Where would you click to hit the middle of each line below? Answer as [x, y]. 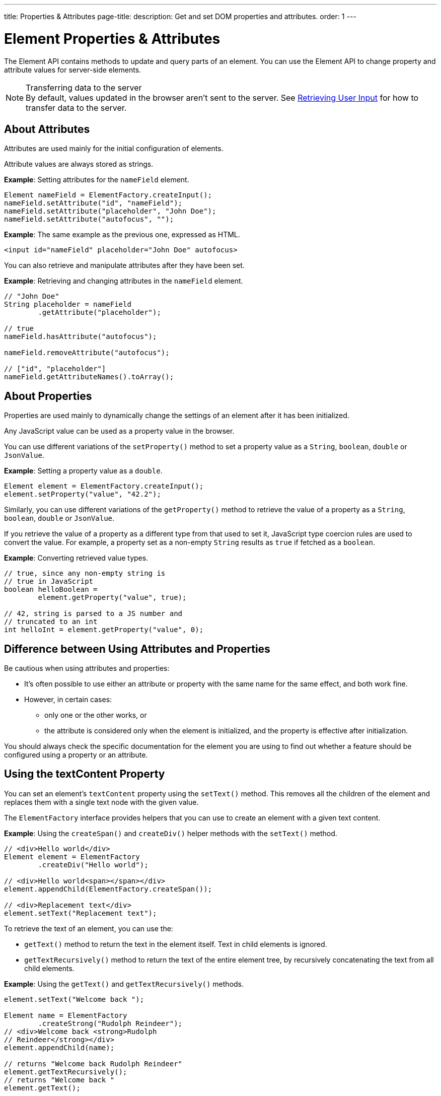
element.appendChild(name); [59, 1047]
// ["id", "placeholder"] [55, 369]
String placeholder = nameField [68, 304]
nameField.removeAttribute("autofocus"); [87, 353]
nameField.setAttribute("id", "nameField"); [93, 203]
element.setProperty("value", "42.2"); [83, 494]
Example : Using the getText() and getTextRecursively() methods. [124, 984]
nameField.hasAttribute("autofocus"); [81, 337]
